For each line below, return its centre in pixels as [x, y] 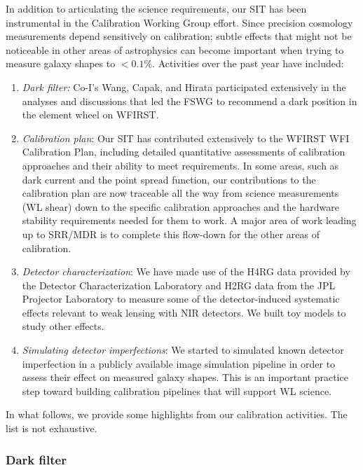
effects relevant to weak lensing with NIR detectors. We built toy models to [184, 312]
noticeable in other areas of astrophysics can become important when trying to [175, 49]
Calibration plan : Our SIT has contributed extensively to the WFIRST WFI [186, 138]
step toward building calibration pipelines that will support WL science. [177, 390]
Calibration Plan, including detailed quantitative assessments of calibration [184, 152]
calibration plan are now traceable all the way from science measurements [180, 193]
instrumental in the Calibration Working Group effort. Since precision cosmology [179, 22]
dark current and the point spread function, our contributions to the [169, 179]
